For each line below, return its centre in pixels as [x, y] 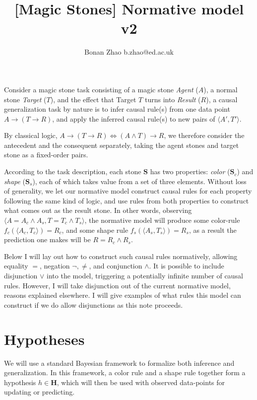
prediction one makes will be [47, 239]
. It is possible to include [187, 266]
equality [16, 266]
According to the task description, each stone [73, 171]
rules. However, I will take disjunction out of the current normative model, [117, 285]
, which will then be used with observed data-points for [141, 382]
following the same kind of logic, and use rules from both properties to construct [127, 200]
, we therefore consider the [204, 135]
